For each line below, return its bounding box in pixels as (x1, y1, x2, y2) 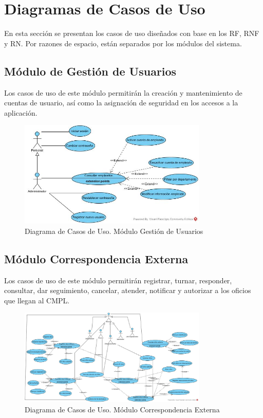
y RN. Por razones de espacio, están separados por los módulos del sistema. (4, 38, 242, 48)
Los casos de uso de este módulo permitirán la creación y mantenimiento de (4, 87, 242, 98)
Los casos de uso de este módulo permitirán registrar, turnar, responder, (4, 275, 232, 285)
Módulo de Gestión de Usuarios (4, 63, 177, 79)
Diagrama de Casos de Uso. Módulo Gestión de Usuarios (25, 225, 203, 236)
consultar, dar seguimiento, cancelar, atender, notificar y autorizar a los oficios (4, 285, 251, 296)
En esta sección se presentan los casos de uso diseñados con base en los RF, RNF (4, 28, 259, 39)
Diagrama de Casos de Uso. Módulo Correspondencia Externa (25, 404, 220, 414)
